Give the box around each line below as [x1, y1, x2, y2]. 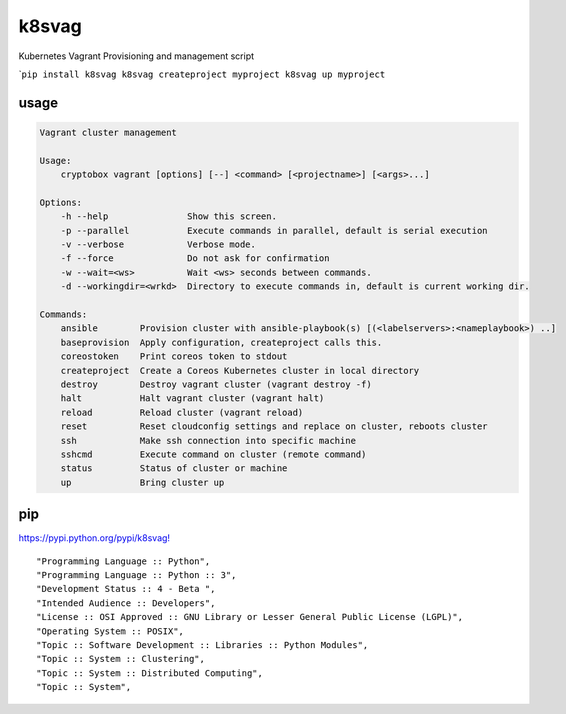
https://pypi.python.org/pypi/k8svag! [18, 532, 170, 544]
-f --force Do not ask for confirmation [60, 253, 330, 264]
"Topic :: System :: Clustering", [36, 653, 205, 665]
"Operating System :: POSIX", [36, 625, 185, 637]
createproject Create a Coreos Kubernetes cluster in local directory [60, 365, 420, 376]
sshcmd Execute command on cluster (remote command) [60, 448, 367, 460]
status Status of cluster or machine [60, 463, 288, 474]
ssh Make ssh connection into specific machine [60, 435, 357, 446]
